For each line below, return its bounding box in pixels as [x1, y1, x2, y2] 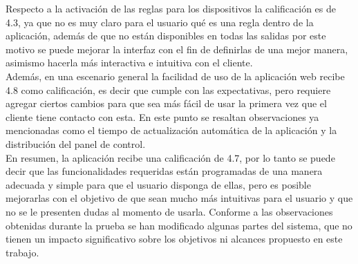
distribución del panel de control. [6, 136, 146, 151]
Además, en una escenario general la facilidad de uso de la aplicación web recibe [6, 68, 345, 83]
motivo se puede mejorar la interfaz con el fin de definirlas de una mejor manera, [6, 41, 348, 56]
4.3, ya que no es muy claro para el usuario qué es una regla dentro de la [6, 15, 314, 29]
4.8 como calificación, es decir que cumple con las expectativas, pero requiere [6, 82, 331, 97]
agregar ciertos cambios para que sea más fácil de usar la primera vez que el [6, 96, 327, 111]
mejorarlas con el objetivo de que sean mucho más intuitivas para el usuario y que [6, 191, 353, 205]
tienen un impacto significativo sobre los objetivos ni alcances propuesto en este [6, 232, 343, 246]
